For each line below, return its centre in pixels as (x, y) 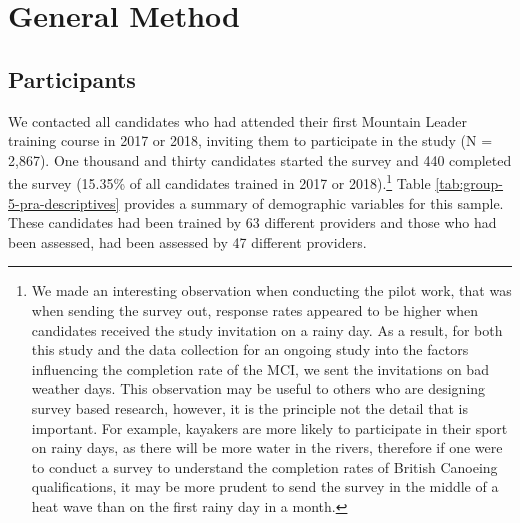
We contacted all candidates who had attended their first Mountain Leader (237, 120)
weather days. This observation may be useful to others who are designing (258, 388)
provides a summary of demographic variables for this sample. (314, 202)
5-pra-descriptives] (64, 202)
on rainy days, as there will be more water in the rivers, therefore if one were (267, 447)
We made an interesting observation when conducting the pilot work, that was (271, 290)
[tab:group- (469, 183)
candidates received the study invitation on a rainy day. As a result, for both (267, 329)
